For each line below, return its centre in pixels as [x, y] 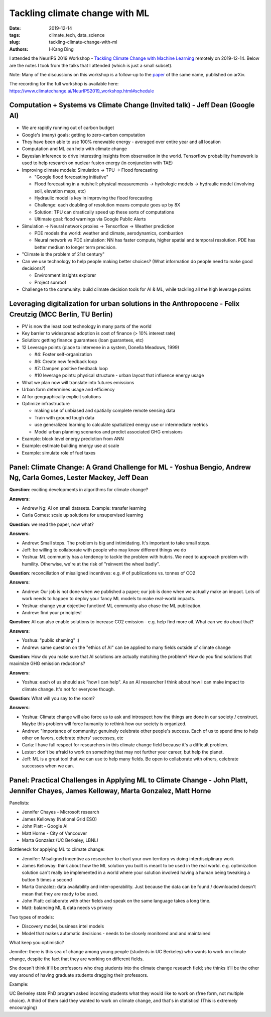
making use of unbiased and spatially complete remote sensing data [105, 411]
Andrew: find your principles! [52, 613]
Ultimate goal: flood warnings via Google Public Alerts [90, 219]
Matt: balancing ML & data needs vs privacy [67, 908]
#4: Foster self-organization [63, 355]
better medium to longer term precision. [76, 247]
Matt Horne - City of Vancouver [54, 833]
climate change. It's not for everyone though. [69, 689]
